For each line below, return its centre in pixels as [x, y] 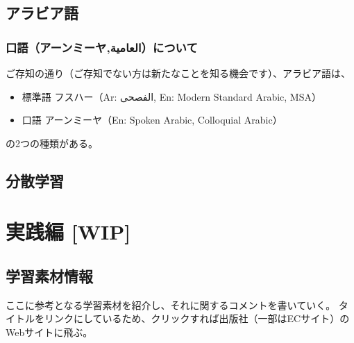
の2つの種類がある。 [52, 143]
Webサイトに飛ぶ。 [49, 332]
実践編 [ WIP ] [68, 232]
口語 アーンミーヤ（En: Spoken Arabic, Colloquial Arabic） [152, 120]
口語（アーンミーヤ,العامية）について [102, 47]
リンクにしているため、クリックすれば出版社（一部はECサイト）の [197, 318]
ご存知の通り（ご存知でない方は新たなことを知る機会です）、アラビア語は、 [178, 73]
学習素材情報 [49, 275]
